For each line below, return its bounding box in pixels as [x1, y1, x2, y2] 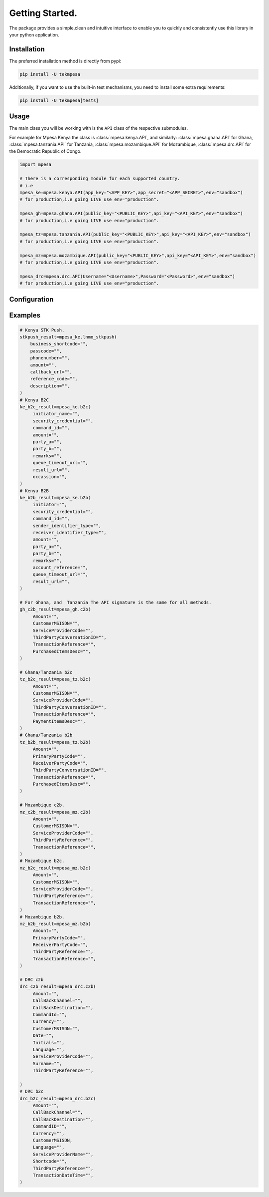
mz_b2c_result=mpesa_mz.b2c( [19, 865, 91, 871]
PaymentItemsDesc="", [32, 718, 86, 724]
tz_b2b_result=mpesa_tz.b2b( [19, 739, 91, 745]
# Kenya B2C [19, 397, 49, 403]
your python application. [9, 31, 59, 37]
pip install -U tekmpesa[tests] [19, 97, 99, 103]
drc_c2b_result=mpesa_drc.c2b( [19, 984, 97, 989]
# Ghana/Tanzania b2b [19, 732, 73, 738]
